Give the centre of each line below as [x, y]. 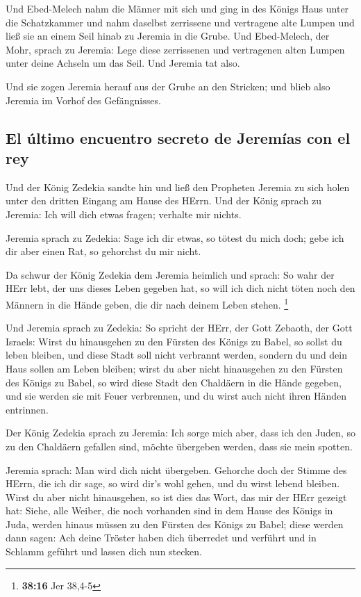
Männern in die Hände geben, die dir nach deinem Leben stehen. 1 [147, 303]
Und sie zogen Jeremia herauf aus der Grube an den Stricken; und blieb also [168, 86]
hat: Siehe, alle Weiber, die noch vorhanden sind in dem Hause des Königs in [169, 510]
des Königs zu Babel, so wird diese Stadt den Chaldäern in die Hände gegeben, [174, 382]
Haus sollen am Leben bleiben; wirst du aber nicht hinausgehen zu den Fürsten [174, 368]
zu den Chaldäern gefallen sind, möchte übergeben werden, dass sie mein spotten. [179, 446]
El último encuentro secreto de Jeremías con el [178, 137]
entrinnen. [27, 409]
